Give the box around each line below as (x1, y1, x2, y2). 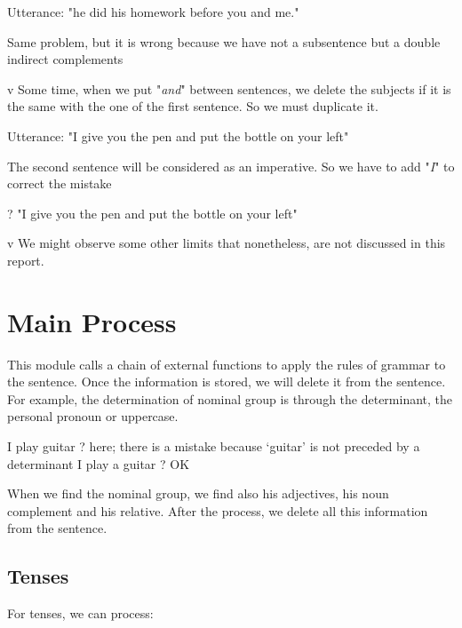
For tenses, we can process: (7, 604, 154, 623)
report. (7, 250, 44, 269)
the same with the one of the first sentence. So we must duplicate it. (7, 97, 378, 115)
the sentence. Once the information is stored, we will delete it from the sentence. (7, 372, 446, 391)
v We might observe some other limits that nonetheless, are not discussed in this (7, 234, 446, 252)
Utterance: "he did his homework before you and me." (7, 3, 299, 20)
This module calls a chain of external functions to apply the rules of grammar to (7, 354, 446, 373)
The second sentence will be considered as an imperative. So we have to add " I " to (7, 156, 455, 175)
